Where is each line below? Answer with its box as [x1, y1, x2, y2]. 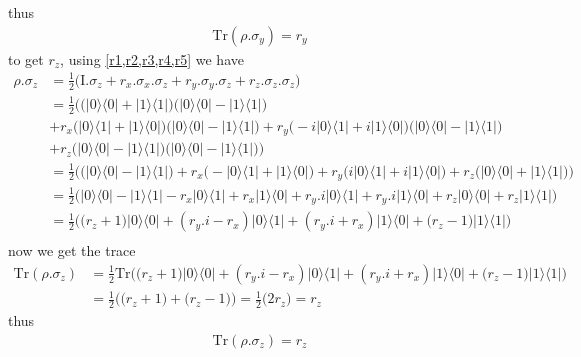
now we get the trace [8, 240, 136, 261]
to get [8, 48, 44, 69]
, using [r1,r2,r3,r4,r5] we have [60, 48, 244, 69]
